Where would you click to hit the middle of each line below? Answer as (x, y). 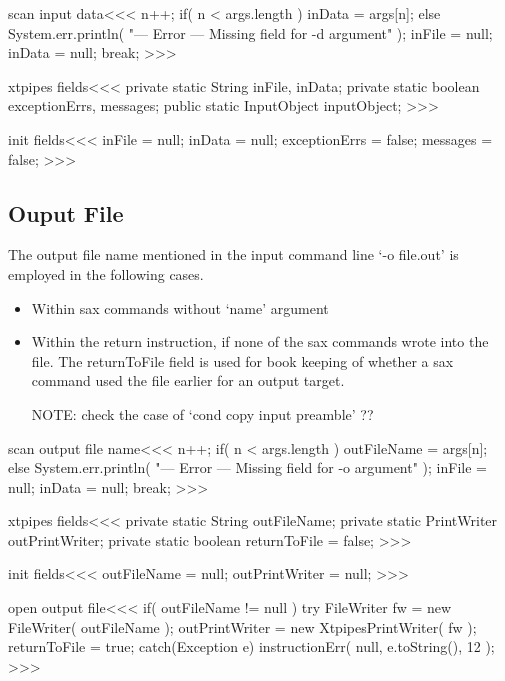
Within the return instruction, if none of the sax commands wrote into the (260, 341)
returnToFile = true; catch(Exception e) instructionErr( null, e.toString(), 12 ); (251, 646)
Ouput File (66, 212)
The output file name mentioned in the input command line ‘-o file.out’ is (233, 254)
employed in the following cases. (106, 273)
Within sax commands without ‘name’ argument (180, 307)
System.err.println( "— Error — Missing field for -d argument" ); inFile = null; (250, 32)
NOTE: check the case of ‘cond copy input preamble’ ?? (202, 413)
